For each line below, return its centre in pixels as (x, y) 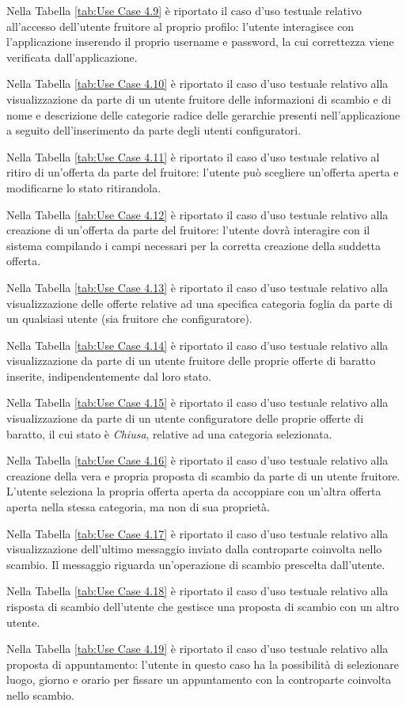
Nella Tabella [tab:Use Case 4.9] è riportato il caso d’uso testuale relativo (184, 10)
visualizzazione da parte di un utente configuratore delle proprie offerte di (185, 418)
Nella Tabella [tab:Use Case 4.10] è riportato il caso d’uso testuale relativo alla (197, 84)
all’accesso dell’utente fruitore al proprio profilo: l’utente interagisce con (180, 26)
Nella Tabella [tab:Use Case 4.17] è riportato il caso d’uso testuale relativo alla (197, 533)
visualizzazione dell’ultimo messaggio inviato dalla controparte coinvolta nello (194, 549)
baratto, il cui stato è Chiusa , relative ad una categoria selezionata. (169, 433)
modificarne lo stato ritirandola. (84, 187)
